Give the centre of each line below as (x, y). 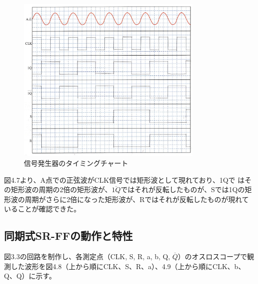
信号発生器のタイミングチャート (76, 163)
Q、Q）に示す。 (30, 276)
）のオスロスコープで (212, 256)
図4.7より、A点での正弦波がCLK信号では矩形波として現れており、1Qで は (125, 179)
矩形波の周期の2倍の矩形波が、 (61, 189)
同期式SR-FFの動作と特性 (68, 236)
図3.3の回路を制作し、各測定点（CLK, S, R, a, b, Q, (87, 256)
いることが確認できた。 (42, 209)
